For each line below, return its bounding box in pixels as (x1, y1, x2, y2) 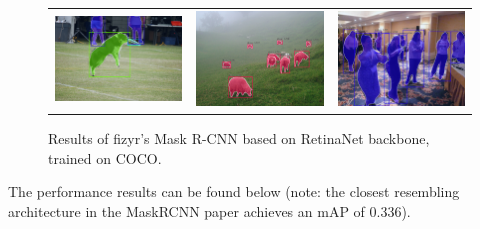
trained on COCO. (48, 147, 162, 168)
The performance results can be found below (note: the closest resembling (8, 181, 460, 202)
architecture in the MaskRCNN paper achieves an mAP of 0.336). (8, 201, 411, 221)
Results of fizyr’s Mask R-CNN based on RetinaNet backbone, (48, 128, 430, 149)
